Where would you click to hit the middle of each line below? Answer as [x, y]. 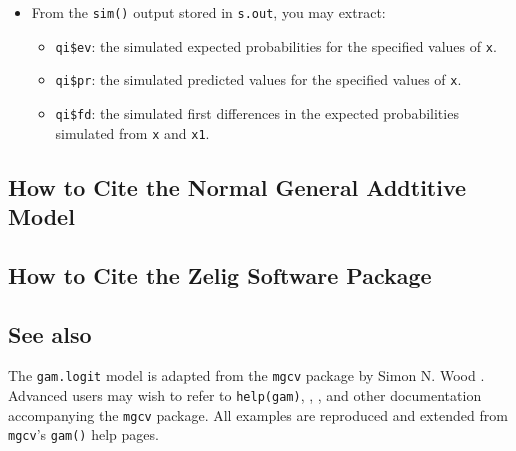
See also [50, 333]
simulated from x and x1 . [132, 132]
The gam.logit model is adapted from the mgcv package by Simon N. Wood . [246, 375]
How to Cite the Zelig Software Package [220, 274]
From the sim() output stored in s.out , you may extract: [208, 12]
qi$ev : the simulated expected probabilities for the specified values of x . [276, 45]
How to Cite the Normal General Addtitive [237, 186]
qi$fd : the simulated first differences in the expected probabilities [257, 112]
